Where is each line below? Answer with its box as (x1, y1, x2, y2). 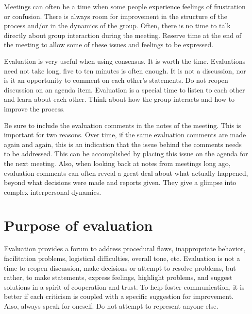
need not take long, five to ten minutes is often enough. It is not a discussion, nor (4, 65, 246, 75)
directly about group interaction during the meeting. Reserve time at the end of (4, 30, 241, 40)
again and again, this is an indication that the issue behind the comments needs (4, 139, 242, 149)
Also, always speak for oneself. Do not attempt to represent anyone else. (4, 300, 218, 311)
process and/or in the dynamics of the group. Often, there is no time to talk (4, 20, 231, 31)
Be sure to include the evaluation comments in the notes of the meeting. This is (4, 120, 241, 130)
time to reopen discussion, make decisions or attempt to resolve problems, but (4, 262, 236, 273)
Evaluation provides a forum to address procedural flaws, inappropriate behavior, (4, 243, 246, 254)
